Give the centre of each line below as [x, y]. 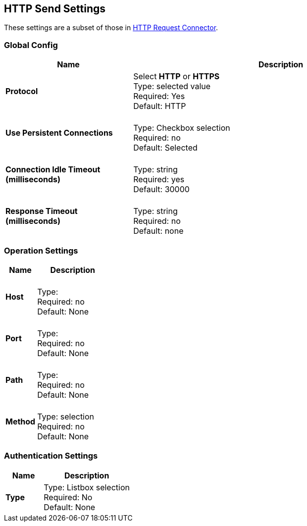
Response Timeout [42, 211]
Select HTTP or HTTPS [177, 77]
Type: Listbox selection [87, 487]
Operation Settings [41, 250]
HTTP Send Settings [55, 9]
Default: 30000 [161, 189]
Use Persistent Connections [59, 133]
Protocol [22, 91]
